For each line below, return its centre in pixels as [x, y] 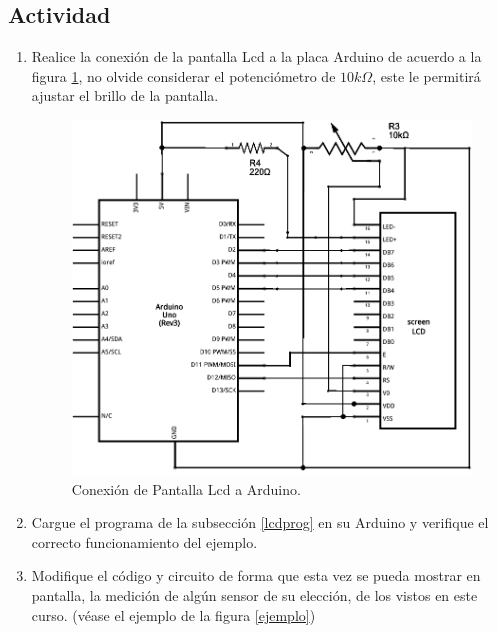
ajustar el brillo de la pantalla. [125, 95]
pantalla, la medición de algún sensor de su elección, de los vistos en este [254, 595]
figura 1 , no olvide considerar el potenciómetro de [183, 75]
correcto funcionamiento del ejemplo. [144, 541]
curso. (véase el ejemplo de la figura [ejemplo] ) [173, 614]
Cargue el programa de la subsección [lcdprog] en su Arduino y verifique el [260, 522]
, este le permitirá [426, 75]
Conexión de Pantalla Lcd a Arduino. [186, 488]
